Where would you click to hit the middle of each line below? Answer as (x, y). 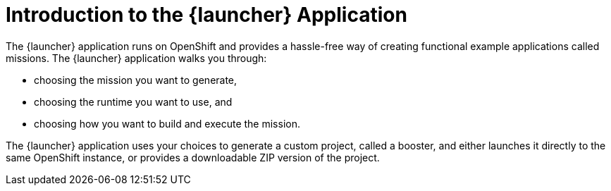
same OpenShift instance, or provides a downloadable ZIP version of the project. (193, 157)
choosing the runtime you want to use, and (133, 101)
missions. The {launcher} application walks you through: (136, 58)
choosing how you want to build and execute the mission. (167, 123)
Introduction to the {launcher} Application (206, 15)
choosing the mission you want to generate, (136, 80)
